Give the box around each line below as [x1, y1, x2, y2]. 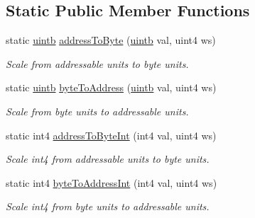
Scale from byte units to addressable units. [6, 103, 189, 118]
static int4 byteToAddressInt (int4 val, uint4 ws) [6, 175, 217, 190]
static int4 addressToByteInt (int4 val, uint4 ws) [6, 127, 217, 142]
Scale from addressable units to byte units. [6, 56, 189, 71]
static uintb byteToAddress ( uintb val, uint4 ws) [6, 80, 217, 95]
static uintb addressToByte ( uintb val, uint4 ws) [6, 33, 216, 47]
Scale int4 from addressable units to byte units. [6, 151, 210, 166]
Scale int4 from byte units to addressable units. [6, 199, 210, 214]
